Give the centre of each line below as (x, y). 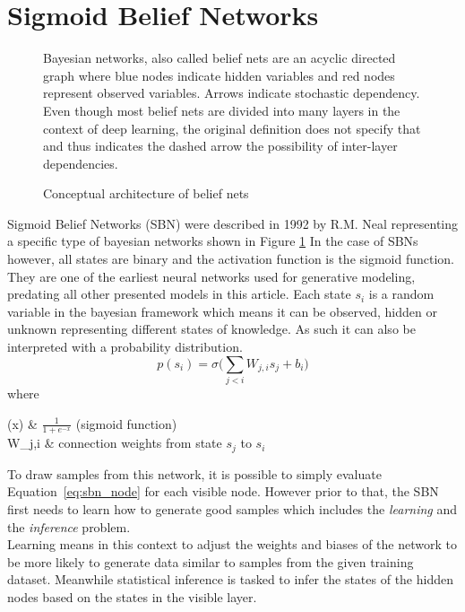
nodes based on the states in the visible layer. (132, 596)
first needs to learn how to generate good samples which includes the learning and (232, 509)
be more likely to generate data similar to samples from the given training (211, 561)
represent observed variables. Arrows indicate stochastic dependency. (232, 93)
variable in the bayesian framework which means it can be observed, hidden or (222, 311)
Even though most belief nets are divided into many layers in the (222, 110)
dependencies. (81, 163)
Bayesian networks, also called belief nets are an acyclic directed (220, 58)
